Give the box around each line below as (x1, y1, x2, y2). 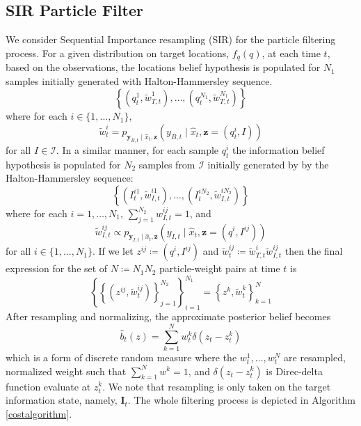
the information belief (232, 142, 325, 157)
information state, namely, (6, 393, 118, 407)
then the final (284, 244, 343, 258)
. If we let (92, 244, 134, 258)
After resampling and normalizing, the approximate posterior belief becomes (6, 309, 331, 324)
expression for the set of (6, 261, 108, 276)
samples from (138, 157, 195, 171)
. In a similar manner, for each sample (56, 142, 219, 157)
